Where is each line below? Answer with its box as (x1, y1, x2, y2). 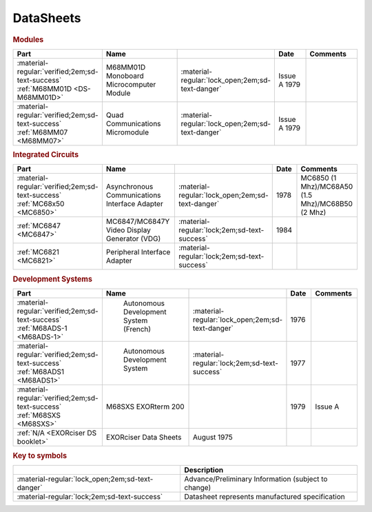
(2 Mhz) (300, 207, 327, 217)
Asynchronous (105, 182, 154, 192)
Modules (12, 34, 44, 44)
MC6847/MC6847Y (105, 217, 170, 227)
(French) (123, 325, 152, 334)
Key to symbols (12, 451, 68, 460)
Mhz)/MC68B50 (300, 199, 353, 209)
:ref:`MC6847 (17, 221, 61, 231)
